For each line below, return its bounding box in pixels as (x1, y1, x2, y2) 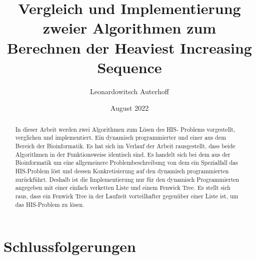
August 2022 (110, 103, 149, 113)
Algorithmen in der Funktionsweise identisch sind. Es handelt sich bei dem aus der (15, 150, 230, 158)
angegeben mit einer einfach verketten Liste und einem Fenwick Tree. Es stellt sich (15, 183, 230, 192)
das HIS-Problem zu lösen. (15, 200, 84, 208)
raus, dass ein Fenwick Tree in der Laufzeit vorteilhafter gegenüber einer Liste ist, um (15, 191, 238, 200)
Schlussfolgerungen (3, 236, 136, 256)
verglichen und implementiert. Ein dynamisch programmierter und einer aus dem (15, 133, 226, 142)
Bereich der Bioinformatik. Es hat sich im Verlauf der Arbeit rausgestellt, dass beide (15, 141, 235, 150)
